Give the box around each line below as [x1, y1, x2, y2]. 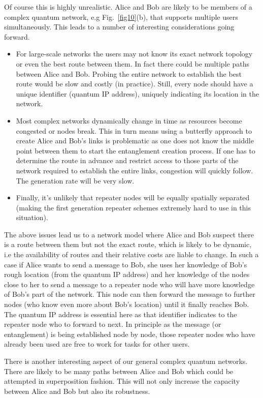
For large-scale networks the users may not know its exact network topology [16, 48, 253, 59]
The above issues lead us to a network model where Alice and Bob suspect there [4, 229, 254, 239]
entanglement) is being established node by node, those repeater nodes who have [4, 328, 255, 339]
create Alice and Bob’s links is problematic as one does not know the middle [16, 135, 254, 146]
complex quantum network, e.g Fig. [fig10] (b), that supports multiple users [4, 11, 238, 22]
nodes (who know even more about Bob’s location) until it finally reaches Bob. [4, 299, 249, 310]
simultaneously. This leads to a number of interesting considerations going [4, 21, 235, 32]
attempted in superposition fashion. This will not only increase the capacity [4, 376, 240, 386]
